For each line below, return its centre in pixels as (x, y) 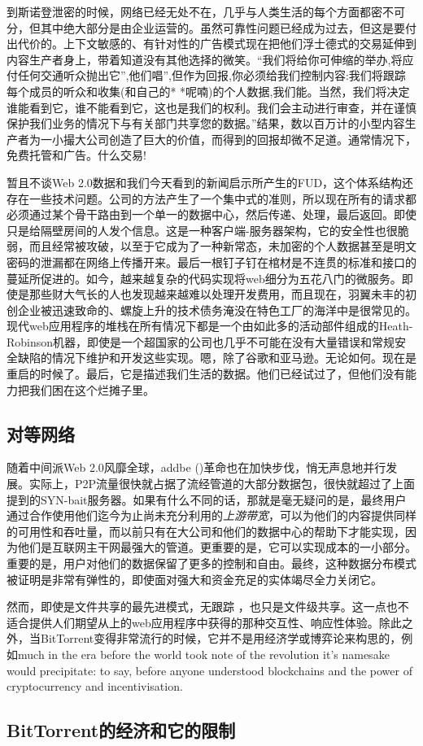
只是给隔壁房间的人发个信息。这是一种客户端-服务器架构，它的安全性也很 (202, 230)
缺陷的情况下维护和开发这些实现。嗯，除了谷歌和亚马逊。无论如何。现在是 (217, 358)
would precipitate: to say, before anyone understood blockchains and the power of (209, 670)
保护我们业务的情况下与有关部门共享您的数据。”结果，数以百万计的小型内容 (206, 123)
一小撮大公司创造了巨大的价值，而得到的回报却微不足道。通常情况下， (228, 139)
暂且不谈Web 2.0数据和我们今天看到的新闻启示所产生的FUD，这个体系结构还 (210, 182)
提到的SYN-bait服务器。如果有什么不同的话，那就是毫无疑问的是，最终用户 (207, 499)
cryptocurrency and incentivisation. (95, 686)
